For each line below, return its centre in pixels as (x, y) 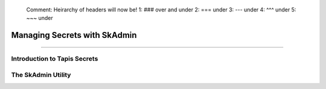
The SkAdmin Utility (41, 75)
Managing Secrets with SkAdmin (74, 35)
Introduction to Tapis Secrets (55, 59)
